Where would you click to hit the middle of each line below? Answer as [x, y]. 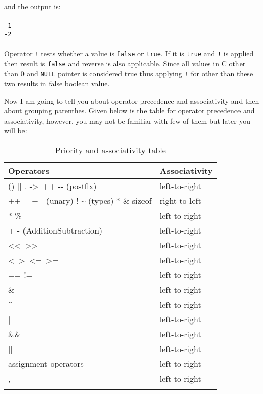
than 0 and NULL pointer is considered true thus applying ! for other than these [129, 73]
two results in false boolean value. [57, 84]
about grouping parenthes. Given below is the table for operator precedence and [129, 111]
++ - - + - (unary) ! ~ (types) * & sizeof [80, 201]
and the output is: [32, 6]
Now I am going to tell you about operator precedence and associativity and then [132, 100]
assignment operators [46, 364]
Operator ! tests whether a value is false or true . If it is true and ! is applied [129, 53]
